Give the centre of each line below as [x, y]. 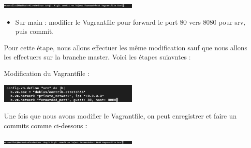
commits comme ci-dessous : [46, 125]
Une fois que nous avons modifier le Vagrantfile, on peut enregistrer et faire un [120, 116]
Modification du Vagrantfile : [47, 73]
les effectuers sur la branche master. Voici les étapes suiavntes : [97, 57]
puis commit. [35, 31]
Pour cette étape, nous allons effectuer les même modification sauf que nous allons [126, 47]
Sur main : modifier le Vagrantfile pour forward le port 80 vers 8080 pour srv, [130, 22]
